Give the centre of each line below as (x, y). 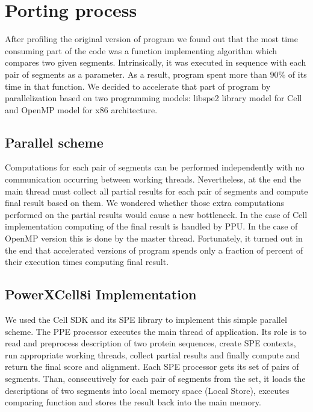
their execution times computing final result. (87, 262)
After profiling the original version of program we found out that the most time (151, 39)
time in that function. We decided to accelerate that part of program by (138, 86)
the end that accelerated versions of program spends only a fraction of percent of (154, 250)
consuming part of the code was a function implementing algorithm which (141, 50)
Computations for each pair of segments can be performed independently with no (155, 167)
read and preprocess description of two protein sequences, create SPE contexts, (150, 343)
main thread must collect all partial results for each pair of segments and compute (156, 191)
